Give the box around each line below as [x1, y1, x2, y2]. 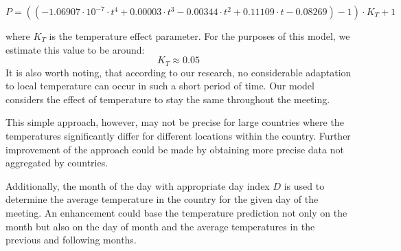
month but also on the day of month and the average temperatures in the [5, 219, 315, 233]
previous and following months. [5, 232, 137, 247]
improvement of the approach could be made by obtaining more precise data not [5, 142, 344, 156]
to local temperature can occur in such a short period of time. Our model [5, 78, 314, 93]
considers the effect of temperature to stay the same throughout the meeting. [5, 91, 330, 106]
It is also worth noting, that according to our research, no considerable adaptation [5, 65, 352, 79]
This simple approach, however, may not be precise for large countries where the [5, 115, 344, 129]
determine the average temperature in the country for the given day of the [5, 192, 319, 206]
